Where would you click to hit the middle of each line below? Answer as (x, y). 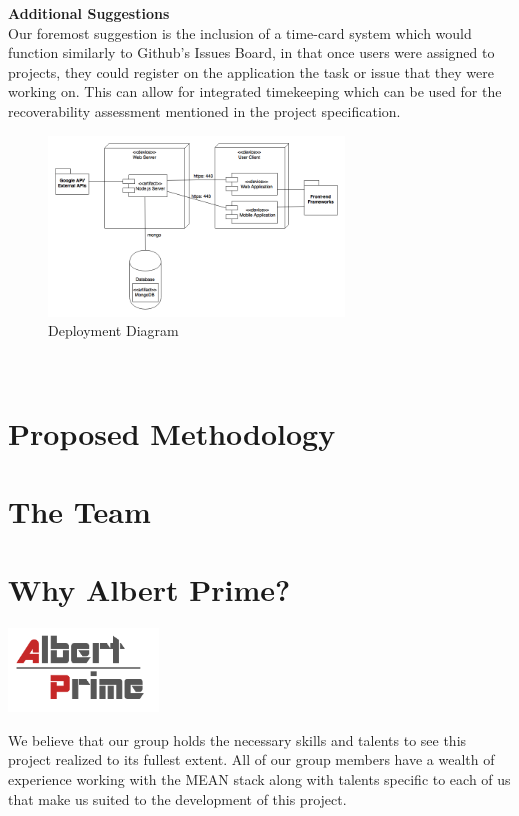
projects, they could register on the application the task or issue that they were (251, 71)
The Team (79, 511)
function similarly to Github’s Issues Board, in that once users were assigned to (251, 52)
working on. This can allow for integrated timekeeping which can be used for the (255, 91)
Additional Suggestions (89, 13)
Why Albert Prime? (149, 589)
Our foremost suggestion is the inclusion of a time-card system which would (240, 32)
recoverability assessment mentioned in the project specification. (204, 110)
